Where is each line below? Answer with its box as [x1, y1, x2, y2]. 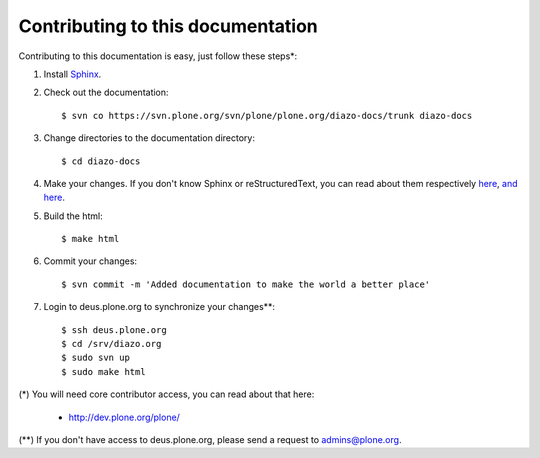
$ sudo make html [61, 366, 146, 377]
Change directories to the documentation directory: [43, 132, 255, 144]
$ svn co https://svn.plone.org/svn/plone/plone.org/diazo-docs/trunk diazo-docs [61, 110, 473, 121]
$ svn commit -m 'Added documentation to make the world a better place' [61, 278, 431, 290]
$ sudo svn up [61, 352, 130, 364]
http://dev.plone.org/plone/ [68, 411, 180, 423]
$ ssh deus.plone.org [61, 324, 167, 335]
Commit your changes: [43, 255, 138, 267]
